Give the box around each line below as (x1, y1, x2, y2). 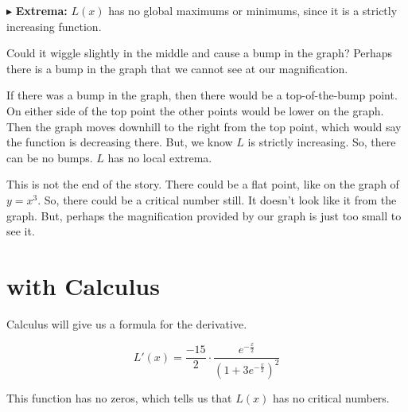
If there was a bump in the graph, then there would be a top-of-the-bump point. (6, 87, 398, 103)
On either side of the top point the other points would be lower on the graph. (6, 102, 384, 119)
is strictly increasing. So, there (247, 134, 396, 150)
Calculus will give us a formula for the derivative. (6, 315, 247, 332)
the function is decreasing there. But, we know (6, 134, 233, 150)
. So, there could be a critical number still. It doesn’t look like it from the (37, 191, 397, 208)
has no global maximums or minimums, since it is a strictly (108, 2, 398, 18)
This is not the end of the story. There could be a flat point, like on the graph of (6, 176, 399, 192)
